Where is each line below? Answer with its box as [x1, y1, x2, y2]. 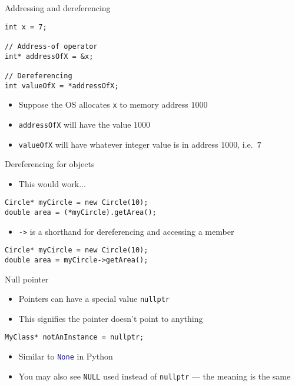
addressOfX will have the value [18, 118, 131, 130]
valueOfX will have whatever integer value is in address [18, 138, 218, 150]
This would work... [18, 177, 86, 189]
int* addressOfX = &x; [5, 52, 94, 61]
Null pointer [5, 272, 49, 285]
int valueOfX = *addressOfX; [5, 81, 119, 90]
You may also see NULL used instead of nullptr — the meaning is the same [18, 370, 291, 382]
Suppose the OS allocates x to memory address [18, 98, 188, 111]
